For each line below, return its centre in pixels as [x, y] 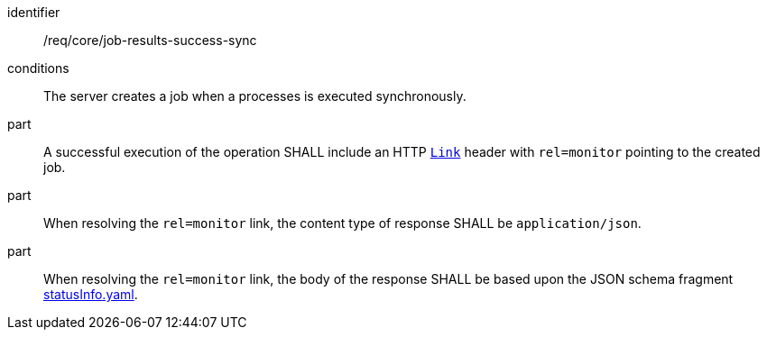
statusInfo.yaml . [91, 294]
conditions [38, 68]
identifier [34, 12]
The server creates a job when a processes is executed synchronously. [255, 96]
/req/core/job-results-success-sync [150, 40]
